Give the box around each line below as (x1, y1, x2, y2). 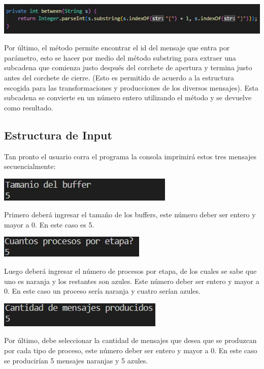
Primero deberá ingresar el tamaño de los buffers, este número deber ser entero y (4, 209, 256, 220)
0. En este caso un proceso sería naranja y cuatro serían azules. (4, 286, 201, 296)
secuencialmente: (4, 161, 56, 172)
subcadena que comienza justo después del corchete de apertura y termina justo (4, 62, 252, 73)
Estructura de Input (4, 127, 112, 143)
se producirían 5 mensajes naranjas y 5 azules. (4, 355, 148, 365)
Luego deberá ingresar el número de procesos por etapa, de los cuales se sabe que (4, 266, 257, 276)
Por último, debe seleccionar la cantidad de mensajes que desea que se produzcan (4, 335, 257, 346)
